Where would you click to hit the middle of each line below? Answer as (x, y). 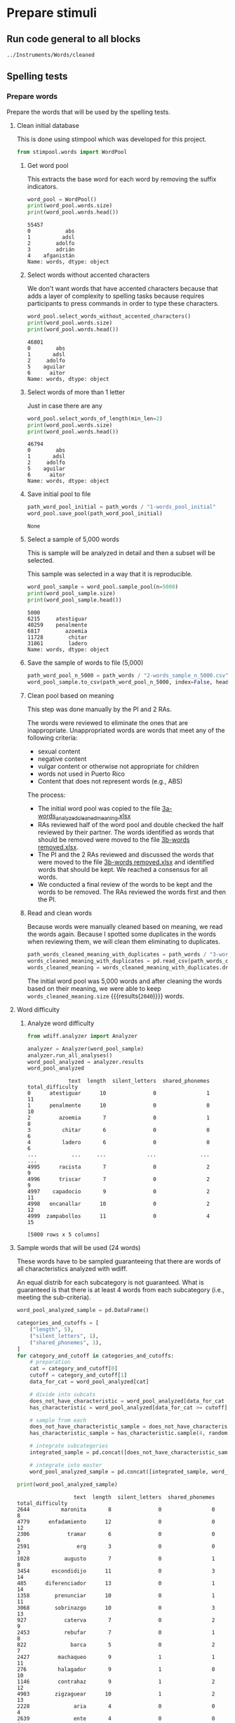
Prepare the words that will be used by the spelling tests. (89, 112)
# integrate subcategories (69, 1446)
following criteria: (52, 737)
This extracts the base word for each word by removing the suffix (122, 179)
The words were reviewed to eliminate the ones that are (108, 722)
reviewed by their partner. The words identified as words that (126, 832)
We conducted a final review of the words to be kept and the (125, 885)
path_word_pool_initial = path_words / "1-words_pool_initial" (122, 507)
